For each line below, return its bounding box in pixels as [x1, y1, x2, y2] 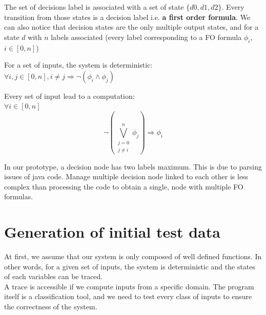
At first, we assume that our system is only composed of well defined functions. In [4, 251, 262, 262]
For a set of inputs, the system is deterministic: [4, 59, 153, 70]
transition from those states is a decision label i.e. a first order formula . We [4, 11, 251, 22]
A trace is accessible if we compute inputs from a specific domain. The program [4, 281, 254, 291]
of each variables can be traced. [4, 271, 103, 282]
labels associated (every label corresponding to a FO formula [51, 31, 242, 42]
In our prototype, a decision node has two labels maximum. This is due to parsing [4, 161, 262, 172]
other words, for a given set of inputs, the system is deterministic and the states [4, 261, 256, 271]
